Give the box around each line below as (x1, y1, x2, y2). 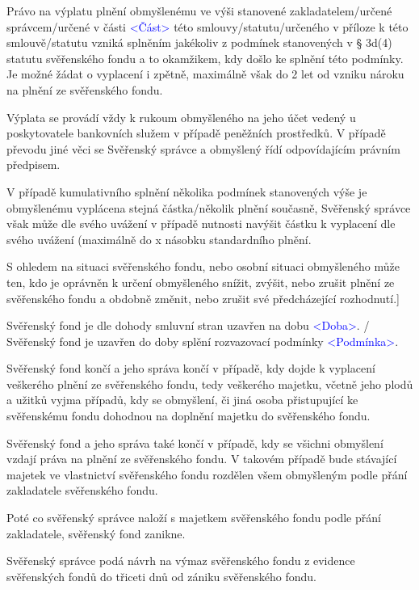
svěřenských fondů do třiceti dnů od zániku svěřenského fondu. (6, 567, 316, 584)
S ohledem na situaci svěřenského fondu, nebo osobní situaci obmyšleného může (6, 258, 400, 275)
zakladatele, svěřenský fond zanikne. (6, 525, 186, 542)
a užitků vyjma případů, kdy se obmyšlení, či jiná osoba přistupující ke (6, 391, 358, 408)
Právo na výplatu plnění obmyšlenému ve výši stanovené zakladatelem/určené (6, 2, 392, 19)
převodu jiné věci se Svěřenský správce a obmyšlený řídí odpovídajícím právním (6, 140, 400, 157)
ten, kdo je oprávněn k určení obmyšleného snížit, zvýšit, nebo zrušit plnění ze (6, 273, 395, 290)
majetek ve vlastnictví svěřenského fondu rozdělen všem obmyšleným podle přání (6, 466, 408, 483)
